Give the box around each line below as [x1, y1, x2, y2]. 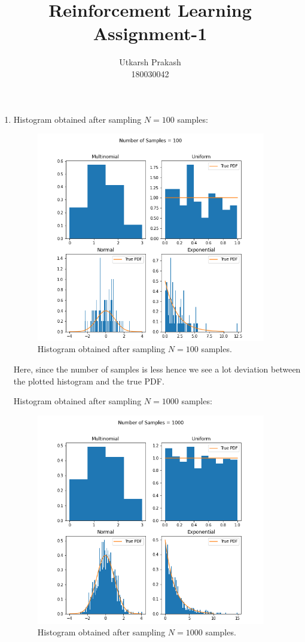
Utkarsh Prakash [119, 56, 181, 68]
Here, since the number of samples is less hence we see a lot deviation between [13, 363, 301, 375]
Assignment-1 [93, 21, 208, 46]
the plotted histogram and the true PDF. [13, 374, 164, 387]
